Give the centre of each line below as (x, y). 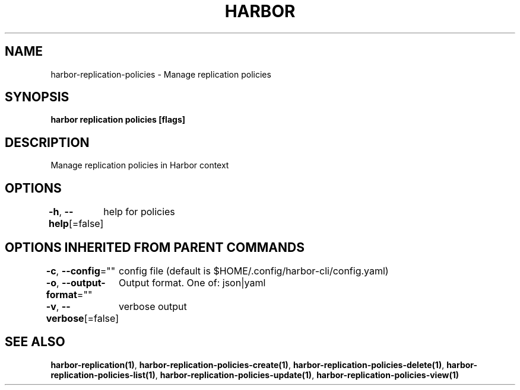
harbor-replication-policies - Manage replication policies (161, 74)
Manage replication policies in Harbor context (140, 165)
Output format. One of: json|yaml (192, 282)
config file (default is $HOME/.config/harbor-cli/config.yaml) (254, 271)
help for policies (139, 212)
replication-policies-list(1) (103, 375)
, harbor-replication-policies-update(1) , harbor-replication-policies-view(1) (307, 375)
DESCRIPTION (47, 142)
